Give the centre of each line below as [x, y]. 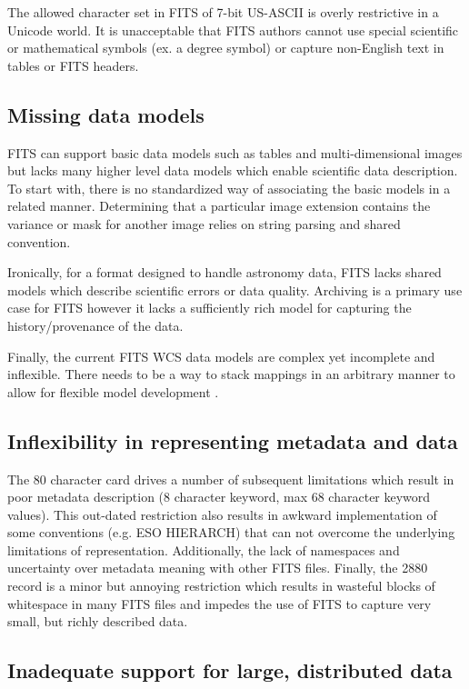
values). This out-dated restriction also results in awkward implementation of [222, 514]
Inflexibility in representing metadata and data [233, 440]
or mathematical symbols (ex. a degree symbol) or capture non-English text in [226, 48]
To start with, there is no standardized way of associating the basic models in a [229, 188]
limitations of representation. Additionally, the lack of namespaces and [204, 549]
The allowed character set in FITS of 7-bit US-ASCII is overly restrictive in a [223, 12]
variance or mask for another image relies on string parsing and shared [204, 223]
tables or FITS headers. [73, 65]
